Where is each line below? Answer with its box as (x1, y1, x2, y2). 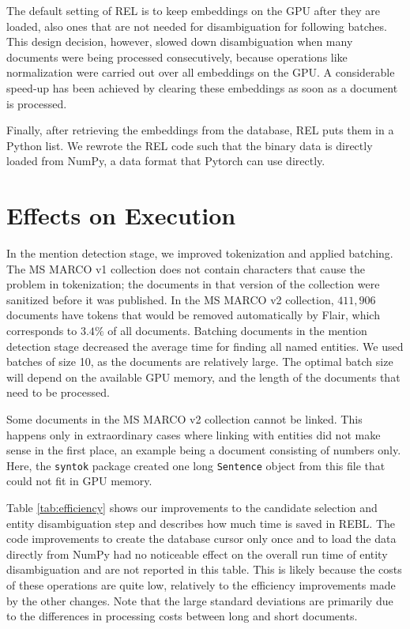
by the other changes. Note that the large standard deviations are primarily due (6, 592, 393, 608)
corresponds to (6, 322, 77, 339)
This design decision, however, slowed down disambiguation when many (6, 33, 353, 50)
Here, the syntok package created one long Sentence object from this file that (6, 457, 386, 473)
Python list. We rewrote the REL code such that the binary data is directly (6, 137, 373, 153)
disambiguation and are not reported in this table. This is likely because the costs (6, 561, 402, 578)
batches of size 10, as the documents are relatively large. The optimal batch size (6, 353, 393, 370)
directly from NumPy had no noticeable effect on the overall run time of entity (6, 545, 388, 562)
